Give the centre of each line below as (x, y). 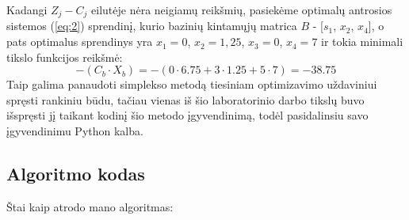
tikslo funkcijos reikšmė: (65, 57)
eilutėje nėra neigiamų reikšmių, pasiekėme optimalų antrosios (242, 9)
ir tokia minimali (362, 42)
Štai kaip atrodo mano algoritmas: (90, 206)
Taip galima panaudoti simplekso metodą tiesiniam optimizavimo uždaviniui (192, 84)
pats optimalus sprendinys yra (80, 42)
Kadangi (27, 9)
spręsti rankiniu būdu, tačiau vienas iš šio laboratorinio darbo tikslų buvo (185, 99)
